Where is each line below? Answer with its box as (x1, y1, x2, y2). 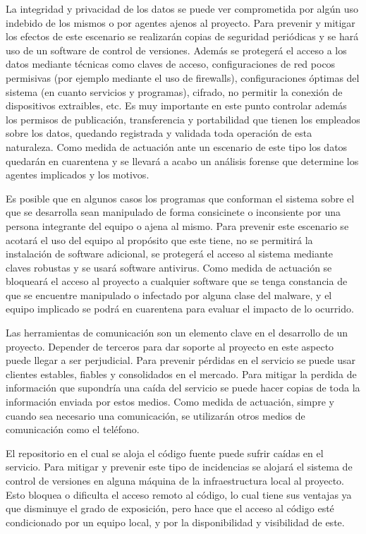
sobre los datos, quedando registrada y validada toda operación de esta (6, 126, 312, 140)
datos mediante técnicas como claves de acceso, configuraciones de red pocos (6, 56, 336, 71)
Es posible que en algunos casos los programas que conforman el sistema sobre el (6, 190, 355, 205)
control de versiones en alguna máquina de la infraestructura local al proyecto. (6, 473, 344, 487)
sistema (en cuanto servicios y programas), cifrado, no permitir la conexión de (6, 84, 343, 99)
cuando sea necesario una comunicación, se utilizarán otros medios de (6, 408, 305, 423)
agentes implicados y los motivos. (6, 167, 150, 182)
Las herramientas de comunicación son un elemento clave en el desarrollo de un (6, 325, 348, 340)
